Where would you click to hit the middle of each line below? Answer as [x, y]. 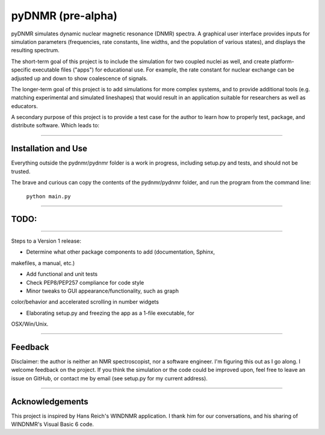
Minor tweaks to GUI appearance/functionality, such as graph [102, 291]
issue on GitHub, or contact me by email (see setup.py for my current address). [109, 378]
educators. [25, 106]
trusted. [21, 171]
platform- [283, 61]
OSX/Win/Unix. [30, 324]
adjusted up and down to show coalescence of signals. [79, 78]
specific [21, 70]
